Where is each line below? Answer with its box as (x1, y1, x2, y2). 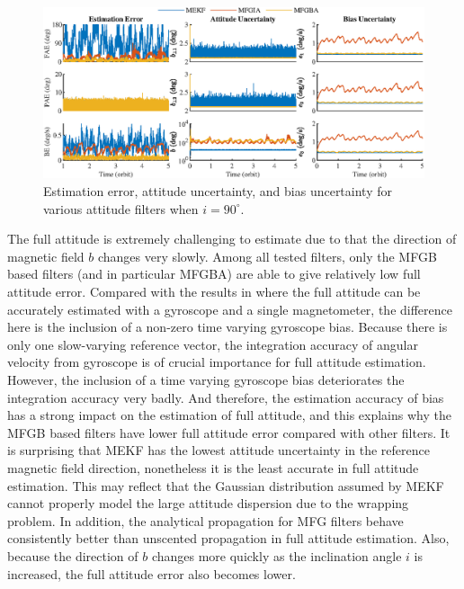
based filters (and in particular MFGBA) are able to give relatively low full (7, 264, 421, 283)
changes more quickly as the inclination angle (151, 546, 402, 565)
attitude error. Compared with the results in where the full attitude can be (7, 282, 421, 301)
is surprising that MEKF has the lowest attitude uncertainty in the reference (7, 441, 430, 460)
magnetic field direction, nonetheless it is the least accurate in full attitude (7, 458, 419, 477)
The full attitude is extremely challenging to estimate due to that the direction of (7, 229, 457, 248)
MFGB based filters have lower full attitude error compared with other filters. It (7, 423, 451, 442)
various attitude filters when (43, 199, 199, 218)
